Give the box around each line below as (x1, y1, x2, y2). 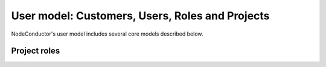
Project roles (11, 46, 60, 56)
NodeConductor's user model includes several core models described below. (11, 30, 203, 37)
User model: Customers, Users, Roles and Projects (11, 9, 270, 22)
